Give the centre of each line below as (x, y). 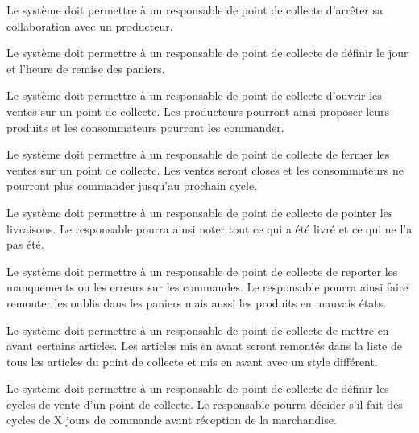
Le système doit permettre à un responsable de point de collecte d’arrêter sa (195, 10)
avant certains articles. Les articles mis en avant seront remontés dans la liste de (204, 346)
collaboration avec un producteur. (90, 25)
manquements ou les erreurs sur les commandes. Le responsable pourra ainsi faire (207, 287)
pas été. (25, 244)
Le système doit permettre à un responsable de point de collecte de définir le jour (207, 53)
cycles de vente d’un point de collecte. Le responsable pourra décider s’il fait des (205, 404)
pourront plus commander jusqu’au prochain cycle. (132, 186)
